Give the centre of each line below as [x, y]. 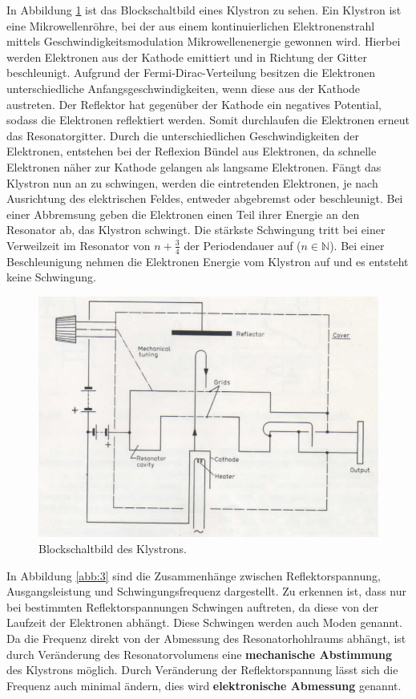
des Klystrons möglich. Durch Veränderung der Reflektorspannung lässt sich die [202, 670]
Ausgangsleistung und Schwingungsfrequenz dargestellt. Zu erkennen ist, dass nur [206, 591]
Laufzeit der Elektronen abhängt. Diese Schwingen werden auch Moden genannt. [204, 622]
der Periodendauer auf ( [242, 245]
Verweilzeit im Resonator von [79, 245]
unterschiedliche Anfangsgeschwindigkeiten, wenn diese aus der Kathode [184, 88]
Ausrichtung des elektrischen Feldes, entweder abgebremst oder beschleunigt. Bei [205, 198]
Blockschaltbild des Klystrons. [113, 549]
